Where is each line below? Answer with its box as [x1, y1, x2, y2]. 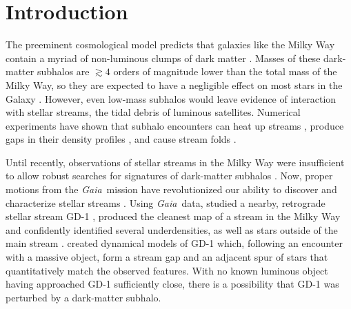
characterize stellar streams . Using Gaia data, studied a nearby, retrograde [6, 195, 325, 210]
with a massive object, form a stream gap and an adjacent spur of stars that [6, 250, 328, 264]
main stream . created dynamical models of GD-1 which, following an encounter [6, 236, 343, 250]
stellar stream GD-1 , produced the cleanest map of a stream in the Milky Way [6, 209, 341, 223]
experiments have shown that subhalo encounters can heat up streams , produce [6, 118, 344, 132]
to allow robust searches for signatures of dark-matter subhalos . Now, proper [6, 168, 333, 183]
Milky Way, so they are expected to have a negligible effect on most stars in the [6, 77, 343, 92]
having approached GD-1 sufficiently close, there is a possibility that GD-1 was [6, 277, 339, 291]
